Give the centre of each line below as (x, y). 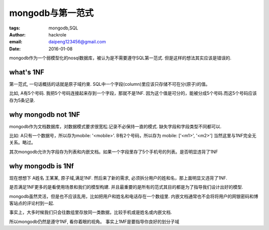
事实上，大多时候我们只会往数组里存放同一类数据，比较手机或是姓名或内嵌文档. (91, 213)
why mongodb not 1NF (45, 115)
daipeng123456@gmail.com (77, 42)
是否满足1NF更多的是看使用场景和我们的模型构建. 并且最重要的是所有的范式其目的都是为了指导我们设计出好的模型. (126, 187)
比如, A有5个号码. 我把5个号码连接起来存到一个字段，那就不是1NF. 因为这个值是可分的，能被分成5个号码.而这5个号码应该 (133, 93)
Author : (17, 34)
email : (16, 42)
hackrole (58, 34)
